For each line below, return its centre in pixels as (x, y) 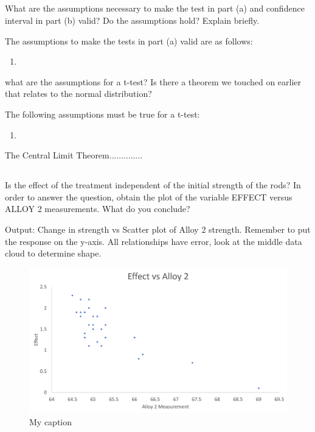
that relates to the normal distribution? (78, 94)
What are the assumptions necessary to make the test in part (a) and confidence (155, 8)
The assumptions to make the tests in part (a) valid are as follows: (129, 41)
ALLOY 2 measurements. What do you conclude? (98, 209)
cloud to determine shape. (53, 253)
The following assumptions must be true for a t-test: (102, 114)
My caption (51, 421)
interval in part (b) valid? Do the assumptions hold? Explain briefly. (132, 20)
